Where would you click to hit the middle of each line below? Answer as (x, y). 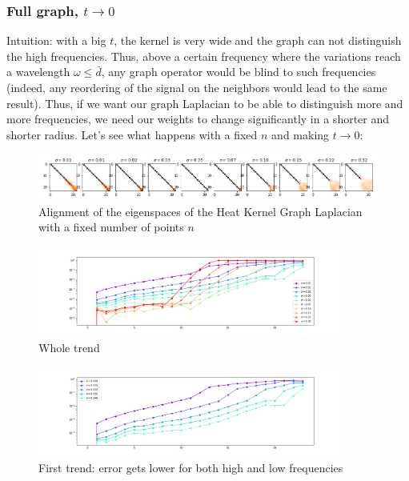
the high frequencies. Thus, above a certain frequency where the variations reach (204, 56)
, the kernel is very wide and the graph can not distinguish (258, 40)
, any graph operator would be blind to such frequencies (239, 72)
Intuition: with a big (56, 40)
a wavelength (38, 72)
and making (301, 134)
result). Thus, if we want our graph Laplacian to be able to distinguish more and (205, 103)
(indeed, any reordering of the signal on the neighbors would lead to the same (197, 87)
